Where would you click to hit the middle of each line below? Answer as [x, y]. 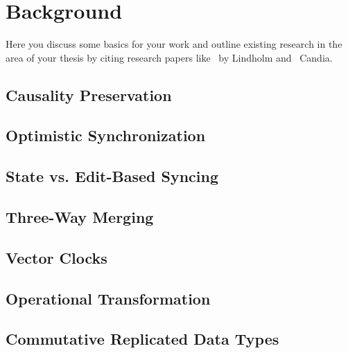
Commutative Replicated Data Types [142, 339]
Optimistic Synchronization [106, 135]
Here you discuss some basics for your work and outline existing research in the [174, 44]
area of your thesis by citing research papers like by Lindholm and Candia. [169, 57]
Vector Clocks [56, 257]
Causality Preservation [89, 94]
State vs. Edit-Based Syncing [112, 176]
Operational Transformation [108, 298]
